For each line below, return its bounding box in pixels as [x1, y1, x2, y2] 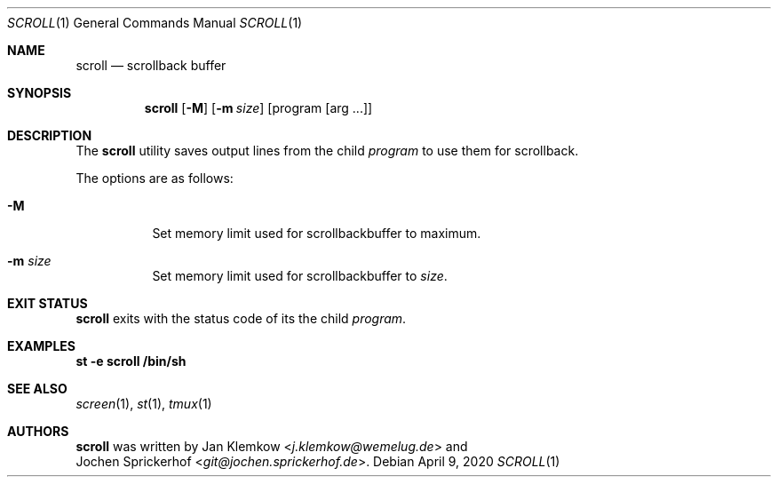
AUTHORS [7, 424, 69, 439]
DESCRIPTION [7, 128, 92, 143]
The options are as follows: [75, 171, 234, 186]
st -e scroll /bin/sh [75, 353, 187, 369]
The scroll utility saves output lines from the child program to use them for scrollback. [75, 143, 579, 158]
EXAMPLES [7, 338, 75, 353]
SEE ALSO [7, 381, 67, 396]
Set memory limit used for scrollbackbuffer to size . [152, 268, 448, 283]
